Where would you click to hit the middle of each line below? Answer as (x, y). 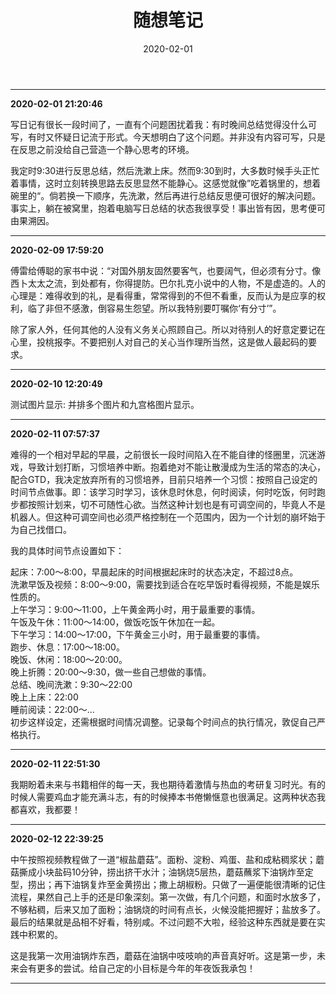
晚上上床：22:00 (44, 697)
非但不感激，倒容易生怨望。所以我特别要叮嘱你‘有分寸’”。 (163, 308)
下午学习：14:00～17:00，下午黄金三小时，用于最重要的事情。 (138, 634)
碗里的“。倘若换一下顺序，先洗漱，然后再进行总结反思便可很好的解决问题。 (166, 195)
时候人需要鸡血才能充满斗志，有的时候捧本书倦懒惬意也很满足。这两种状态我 (168, 797)
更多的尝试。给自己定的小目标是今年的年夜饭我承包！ (146, 968)
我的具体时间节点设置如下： (67, 550)
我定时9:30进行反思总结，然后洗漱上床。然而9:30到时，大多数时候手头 (156, 170)
